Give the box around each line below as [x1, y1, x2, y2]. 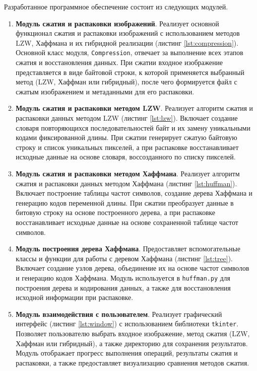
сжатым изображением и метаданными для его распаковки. [15, 86, 194, 96]
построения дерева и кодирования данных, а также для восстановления [15, 282, 231, 293]
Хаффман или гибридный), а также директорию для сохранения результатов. [15, 338, 248, 348]
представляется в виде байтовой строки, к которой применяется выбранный [15, 67, 245, 77]
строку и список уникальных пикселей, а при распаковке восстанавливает [15, 142, 239, 152]
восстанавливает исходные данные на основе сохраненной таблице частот [15, 217, 239, 227]
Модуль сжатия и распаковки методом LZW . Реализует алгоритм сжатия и [15, 103, 253, 113]
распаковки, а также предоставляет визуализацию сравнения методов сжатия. [15, 357, 249, 368]
